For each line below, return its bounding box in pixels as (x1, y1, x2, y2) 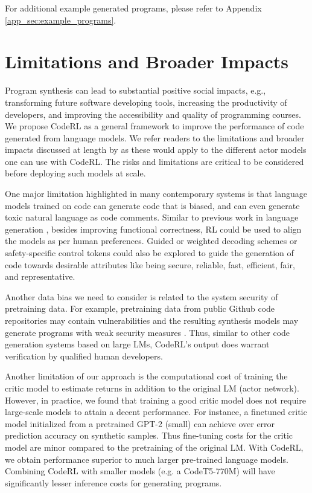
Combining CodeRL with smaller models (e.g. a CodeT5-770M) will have (5, 465, 275, 477)
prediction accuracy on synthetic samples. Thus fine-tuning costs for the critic (5, 429, 293, 442)
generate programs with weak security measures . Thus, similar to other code (5, 326, 290, 338)
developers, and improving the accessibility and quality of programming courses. (5, 108, 301, 120)
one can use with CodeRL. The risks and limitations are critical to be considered (5, 155, 304, 167)
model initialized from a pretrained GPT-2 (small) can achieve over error (5, 417, 275, 430)
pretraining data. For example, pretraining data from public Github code (5, 302, 275, 315)
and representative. (5, 270, 75, 283)
